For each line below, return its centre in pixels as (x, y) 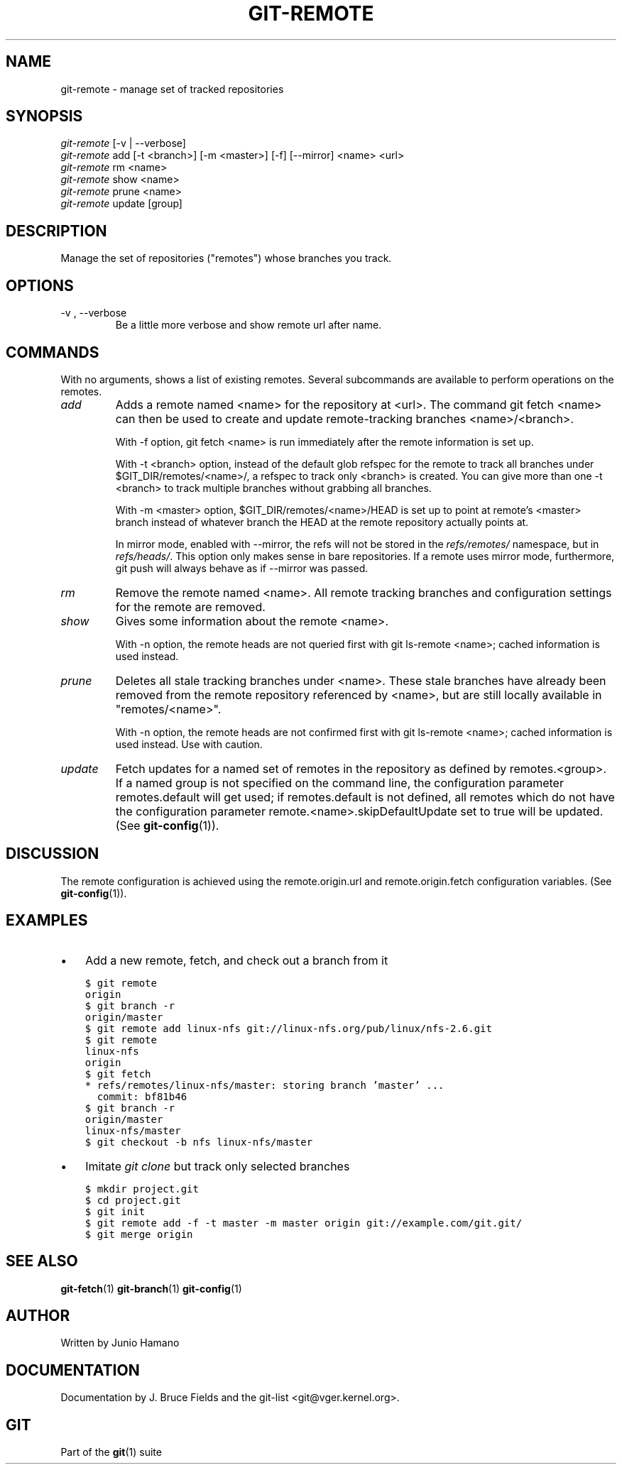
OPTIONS (40, 285)
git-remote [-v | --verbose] (123, 143)
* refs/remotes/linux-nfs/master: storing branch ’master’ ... (264, 1085)
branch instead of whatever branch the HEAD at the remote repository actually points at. (322, 522)
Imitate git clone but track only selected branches (218, 1166)
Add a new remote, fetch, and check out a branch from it (237, 960)
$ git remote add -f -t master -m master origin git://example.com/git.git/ (304, 1223)
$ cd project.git (133, 1200)
